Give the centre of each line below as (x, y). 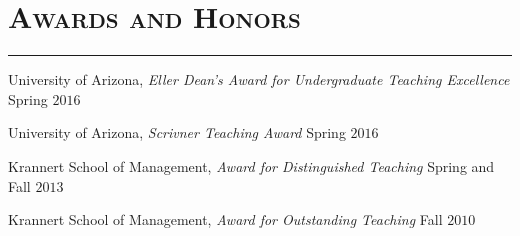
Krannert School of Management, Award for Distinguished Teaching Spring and (251, 165)
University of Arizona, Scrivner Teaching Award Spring (177, 132)
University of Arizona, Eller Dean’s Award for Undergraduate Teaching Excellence (259, 79)
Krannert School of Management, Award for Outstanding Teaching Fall (225, 219)
